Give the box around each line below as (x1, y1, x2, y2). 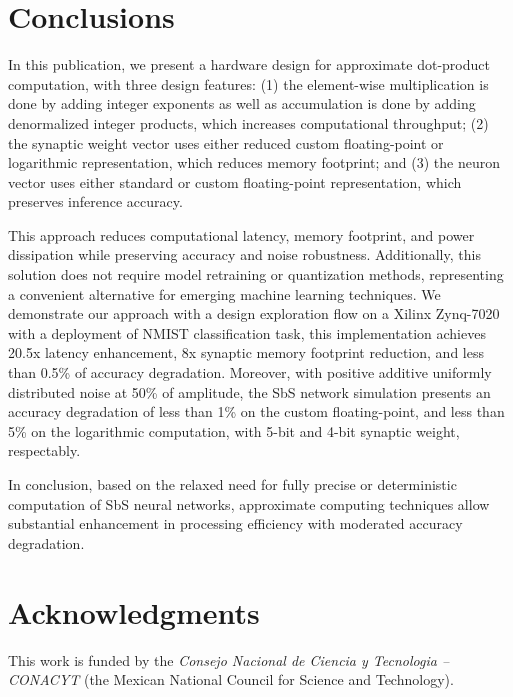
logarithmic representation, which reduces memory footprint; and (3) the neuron (8, 152, 501, 173)
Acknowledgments (8, 591, 260, 632)
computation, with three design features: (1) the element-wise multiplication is (8, 73, 489, 94)
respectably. (8, 440, 81, 461)
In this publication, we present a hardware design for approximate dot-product (8, 54, 490, 75)
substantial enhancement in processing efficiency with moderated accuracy (8, 513, 463, 534)
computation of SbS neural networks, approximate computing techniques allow (8, 493, 490, 514)
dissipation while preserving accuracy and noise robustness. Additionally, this (8, 244, 481, 265)
